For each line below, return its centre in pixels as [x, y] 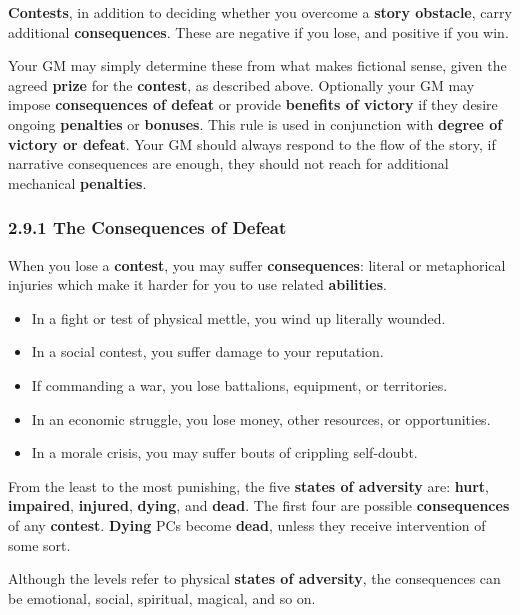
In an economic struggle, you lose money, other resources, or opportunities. [261, 418]
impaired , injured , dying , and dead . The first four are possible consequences [259, 505]
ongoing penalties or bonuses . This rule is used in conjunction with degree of [255, 123]
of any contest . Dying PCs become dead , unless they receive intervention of [247, 524]
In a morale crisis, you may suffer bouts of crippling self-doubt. [224, 452]
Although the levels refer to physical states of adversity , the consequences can [254, 578]
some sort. [39, 544]
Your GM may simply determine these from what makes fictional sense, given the [257, 65]
